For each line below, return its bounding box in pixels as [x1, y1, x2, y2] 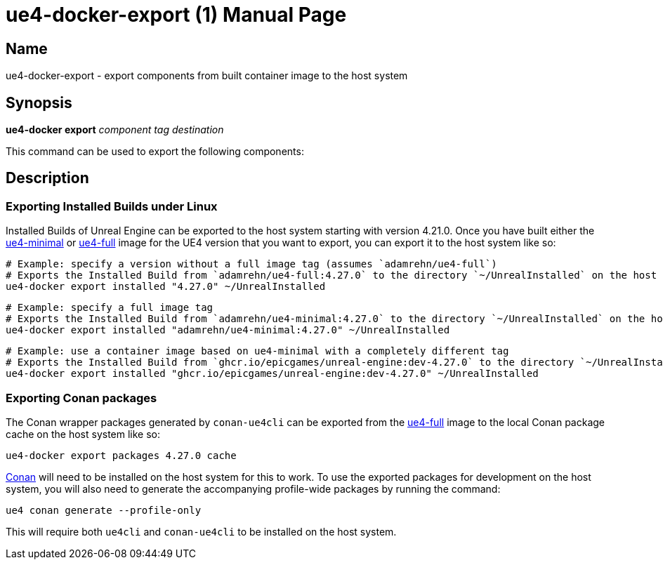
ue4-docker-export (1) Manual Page [6, 3, 347, 27]
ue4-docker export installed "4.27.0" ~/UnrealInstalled [6, 281, 326, 293]
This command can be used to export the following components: [6, 145, 304, 158]
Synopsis [6, 93, 72, 112]
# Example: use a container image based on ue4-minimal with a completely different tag [6, 345, 509, 357]
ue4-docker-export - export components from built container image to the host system [6, 69, 408, 82]
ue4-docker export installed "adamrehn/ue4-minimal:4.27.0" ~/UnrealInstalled [6, 324, 450, 336]
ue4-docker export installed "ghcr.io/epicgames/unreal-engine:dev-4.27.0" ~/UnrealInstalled [6, 368, 539, 380]
